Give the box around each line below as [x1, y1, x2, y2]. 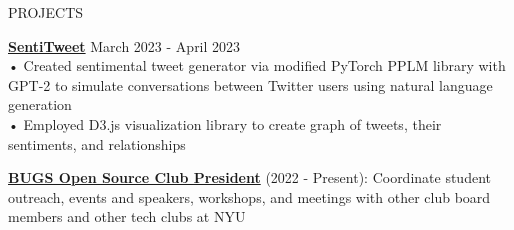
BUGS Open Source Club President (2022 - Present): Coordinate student [8, 167, 491, 188]
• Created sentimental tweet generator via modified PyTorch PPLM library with [8, 55, 506, 76]
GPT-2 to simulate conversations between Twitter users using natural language [8, 74, 493, 95]
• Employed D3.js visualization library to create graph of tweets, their [8, 113, 442, 134]
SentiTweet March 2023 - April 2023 [8, 35, 241, 56]
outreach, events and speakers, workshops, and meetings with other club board [8, 186, 491, 207]
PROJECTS [8, 2, 84, 22]
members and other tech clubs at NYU [8, 206, 246, 227]
